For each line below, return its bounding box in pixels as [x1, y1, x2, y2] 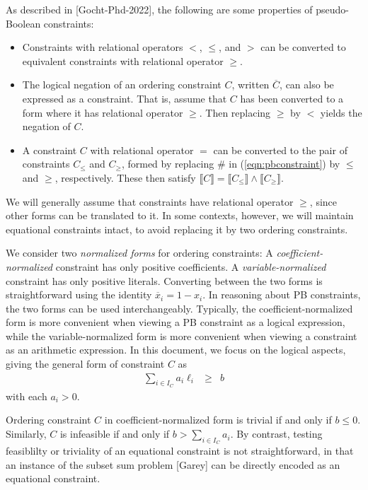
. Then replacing [199, 105, 271, 119]
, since [309, 194, 338, 209]
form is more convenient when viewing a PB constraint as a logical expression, [6, 315, 345, 329]
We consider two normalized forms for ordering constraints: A [6, 245, 273, 260]
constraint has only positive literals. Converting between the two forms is [6, 273, 323, 288]
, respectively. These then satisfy [54, 170, 196, 185]
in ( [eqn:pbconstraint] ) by [229, 156, 340, 171]
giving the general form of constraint [6, 356, 165, 371]
